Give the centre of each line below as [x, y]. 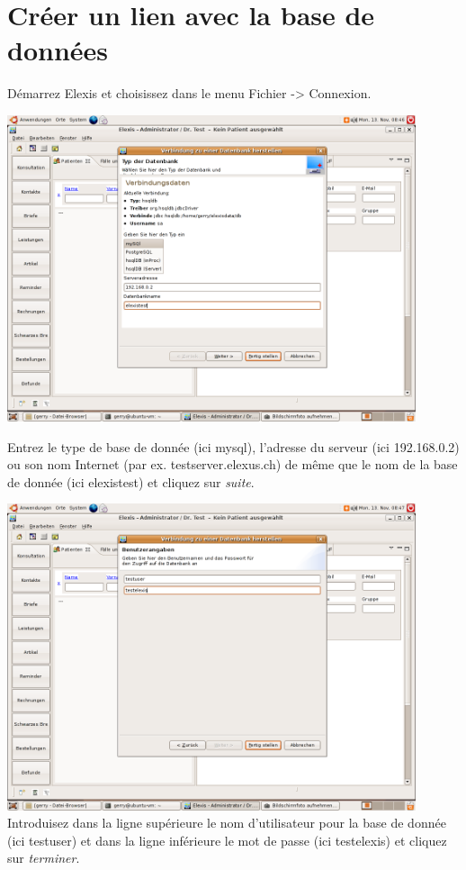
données [58, 50]
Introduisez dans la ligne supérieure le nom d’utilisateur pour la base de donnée [227, 823]
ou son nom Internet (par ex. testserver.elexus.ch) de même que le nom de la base [233, 464]
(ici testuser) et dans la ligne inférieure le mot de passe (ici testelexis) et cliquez [227, 840]
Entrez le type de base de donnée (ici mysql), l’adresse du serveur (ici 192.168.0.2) [233, 446]
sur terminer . [44, 858]
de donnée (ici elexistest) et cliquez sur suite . [131, 481]
